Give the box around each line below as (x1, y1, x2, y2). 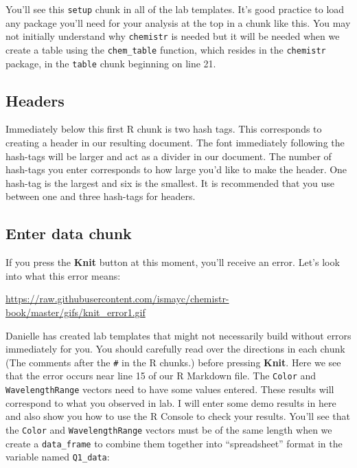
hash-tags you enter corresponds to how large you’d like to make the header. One (5, 162, 347, 177)
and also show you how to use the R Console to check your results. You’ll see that (5, 409, 351, 423)
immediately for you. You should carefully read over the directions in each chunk (5, 342, 345, 356)
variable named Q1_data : (5, 449, 110, 464)
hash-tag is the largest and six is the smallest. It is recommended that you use (5, 175, 335, 190)
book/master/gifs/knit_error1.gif (5, 304, 146, 319)
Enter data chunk (5, 223, 132, 244)
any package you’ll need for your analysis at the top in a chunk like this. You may (5, 15, 351, 30)
